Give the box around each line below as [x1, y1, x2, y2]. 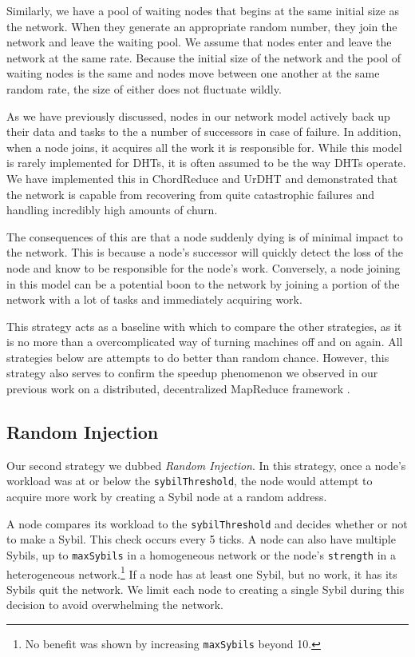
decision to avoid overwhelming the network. [6, 596, 223, 613]
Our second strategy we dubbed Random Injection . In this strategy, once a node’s [6, 456, 406, 473]
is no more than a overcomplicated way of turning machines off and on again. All [6, 333, 403, 350]
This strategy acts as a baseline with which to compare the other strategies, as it [6, 317, 402, 334]
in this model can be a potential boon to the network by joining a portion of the [6, 275, 400, 292]
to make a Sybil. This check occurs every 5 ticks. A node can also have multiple [6, 531, 396, 547]
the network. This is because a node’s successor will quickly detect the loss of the [6, 244, 403, 261]
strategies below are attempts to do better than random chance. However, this [6, 348, 389, 365]
